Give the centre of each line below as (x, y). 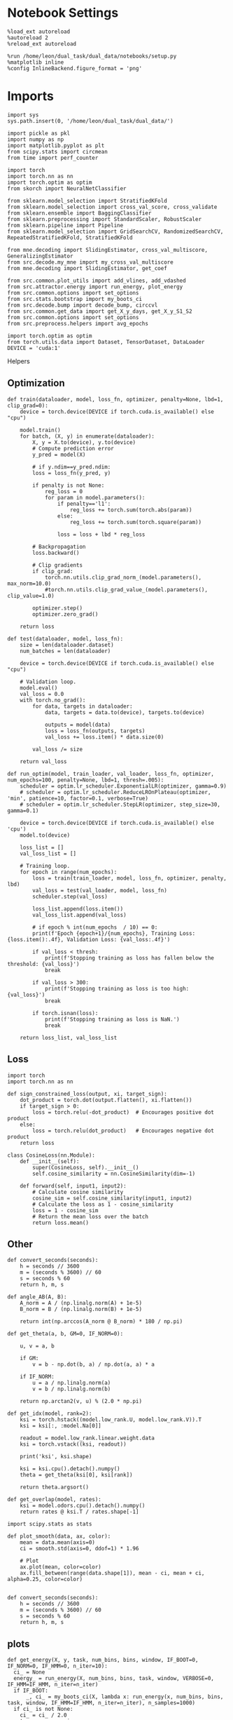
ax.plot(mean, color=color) (61, 1567)
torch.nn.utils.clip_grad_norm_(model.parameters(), (123, 577)
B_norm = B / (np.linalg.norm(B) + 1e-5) (81, 1310)
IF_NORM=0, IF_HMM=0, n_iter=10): (58, 1666)
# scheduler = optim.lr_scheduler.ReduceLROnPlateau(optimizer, (115, 792)
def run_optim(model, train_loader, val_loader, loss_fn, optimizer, (111, 774)
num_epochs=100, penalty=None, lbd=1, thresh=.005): (86, 780)
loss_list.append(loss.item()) (78, 909)
